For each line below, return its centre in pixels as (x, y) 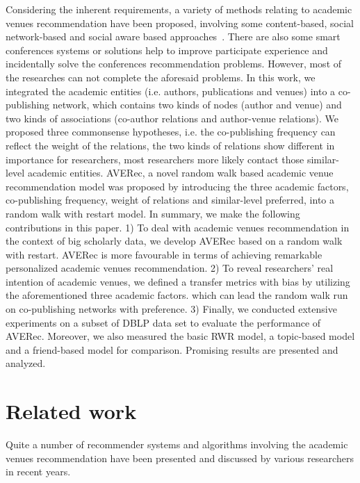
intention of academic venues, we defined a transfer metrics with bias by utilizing (178, 281)
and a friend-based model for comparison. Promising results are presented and (172, 349)
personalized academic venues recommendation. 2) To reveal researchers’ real (170, 268)
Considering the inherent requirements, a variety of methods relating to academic (179, 9)
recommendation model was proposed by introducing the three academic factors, (177, 186)
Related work (71, 411)
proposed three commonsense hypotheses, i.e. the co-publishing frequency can (171, 132)
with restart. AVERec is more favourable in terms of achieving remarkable (164, 254)
